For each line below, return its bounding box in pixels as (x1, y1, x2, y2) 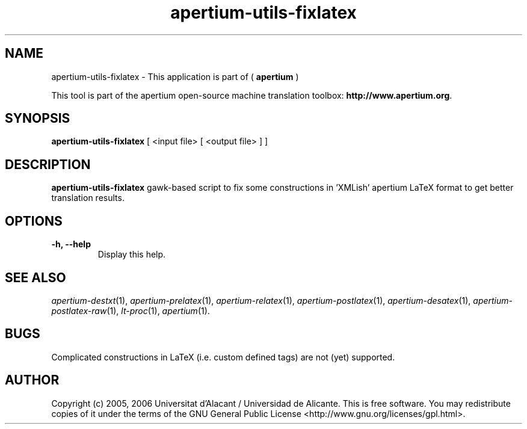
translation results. (51, 193, 125, 203)
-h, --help (51, 239, 91, 250)
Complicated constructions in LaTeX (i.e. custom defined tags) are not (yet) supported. (51, 351, 395, 362)
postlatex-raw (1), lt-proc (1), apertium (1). (51, 305, 210, 316)
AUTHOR (5, 372, 60, 388)
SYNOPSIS (5, 111, 70, 126)
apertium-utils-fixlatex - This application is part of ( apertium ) (51, 71, 299, 82)
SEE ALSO (5, 270, 66, 285)
